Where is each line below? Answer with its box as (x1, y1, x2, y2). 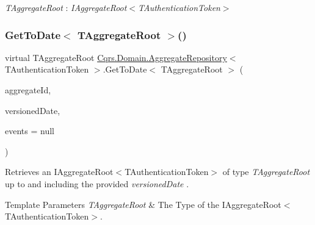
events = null (5, 124, 54, 137)
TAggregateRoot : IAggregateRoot (5, 1, 127, 13)
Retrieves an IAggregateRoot (5, 165, 114, 178)
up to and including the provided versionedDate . (5, 177, 189, 190)
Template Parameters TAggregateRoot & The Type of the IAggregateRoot (5, 198, 281, 210)
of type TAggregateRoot (222, 165, 310, 178)
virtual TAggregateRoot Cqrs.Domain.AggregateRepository (5, 51, 227, 63)
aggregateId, (5, 84, 51, 96)
